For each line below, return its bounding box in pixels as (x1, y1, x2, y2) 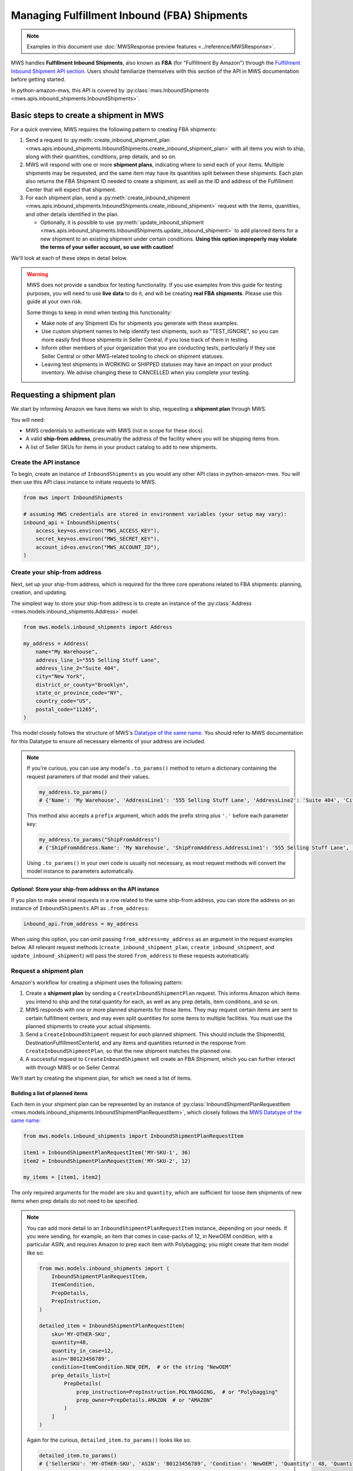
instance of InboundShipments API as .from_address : (11, 905, 149, 912)
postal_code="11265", (35, 706, 98, 713)
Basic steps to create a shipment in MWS (11, 110, 164, 120)
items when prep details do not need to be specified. (11, 1197, 139, 1204)
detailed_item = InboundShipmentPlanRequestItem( (39, 1323, 185, 1329)
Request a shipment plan (11, 967, 84, 975)
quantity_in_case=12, (51, 1347, 114, 1354)
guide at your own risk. (26, 298, 82, 305)
